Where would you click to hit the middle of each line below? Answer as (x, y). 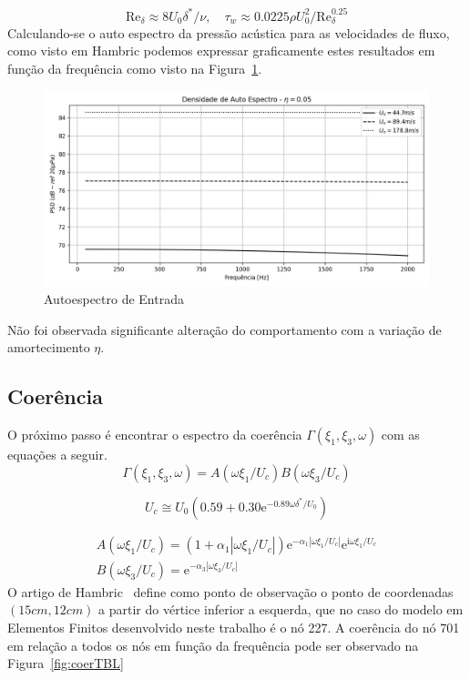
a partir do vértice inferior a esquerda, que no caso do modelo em (281, 609)
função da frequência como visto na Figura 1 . (135, 68)
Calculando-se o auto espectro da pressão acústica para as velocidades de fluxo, (229, 32)
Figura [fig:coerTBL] (66, 663)
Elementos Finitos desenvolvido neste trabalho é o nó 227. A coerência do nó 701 (234, 628)
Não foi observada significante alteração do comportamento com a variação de (225, 329)
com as (400, 435)
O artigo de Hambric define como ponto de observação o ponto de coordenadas (230, 591)
